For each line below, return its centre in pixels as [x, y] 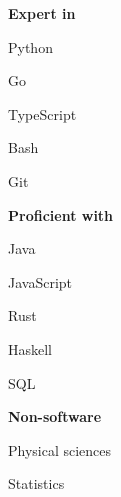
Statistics [36, 483]
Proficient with [61, 214]
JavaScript [40, 281]
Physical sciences [60, 449]
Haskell [30, 348]
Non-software [55, 416]
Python [30, 46]
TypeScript [42, 113]
